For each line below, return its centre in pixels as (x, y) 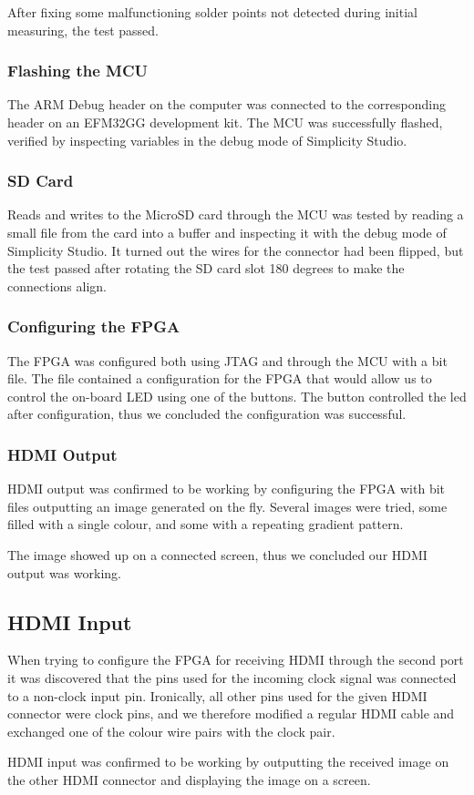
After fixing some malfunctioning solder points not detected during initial (212, 12)
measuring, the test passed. (83, 30)
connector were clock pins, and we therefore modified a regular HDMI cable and (231, 713)
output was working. (64, 572)
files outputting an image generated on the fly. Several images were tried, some (227, 506)
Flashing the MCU (78, 71)
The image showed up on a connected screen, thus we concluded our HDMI (217, 554)
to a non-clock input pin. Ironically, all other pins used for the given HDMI (217, 695)
